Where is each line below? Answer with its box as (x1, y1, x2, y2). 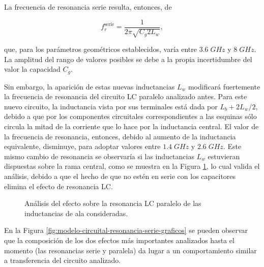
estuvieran (208, 151, 240, 161)
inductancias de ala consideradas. (24, 207, 128, 218)
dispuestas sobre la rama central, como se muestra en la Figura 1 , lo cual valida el (4, 161, 260, 171)
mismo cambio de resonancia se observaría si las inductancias (4, 151, 194, 161)
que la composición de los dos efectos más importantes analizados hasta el (4, 235, 234, 245)
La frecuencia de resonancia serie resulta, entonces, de (4, 2, 172, 12)
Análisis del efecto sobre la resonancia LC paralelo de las (24, 198, 201, 209)
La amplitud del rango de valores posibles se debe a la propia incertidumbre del (4, 53, 252, 64)
